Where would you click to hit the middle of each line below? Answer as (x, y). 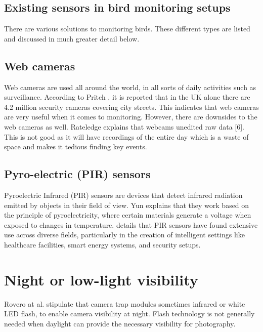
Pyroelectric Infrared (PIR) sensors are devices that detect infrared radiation (123, 195)
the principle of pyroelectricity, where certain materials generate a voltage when (128, 215)
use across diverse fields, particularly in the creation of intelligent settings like (124, 235)
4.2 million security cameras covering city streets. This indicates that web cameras (131, 107)
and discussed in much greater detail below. (72, 38)
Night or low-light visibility (101, 279)
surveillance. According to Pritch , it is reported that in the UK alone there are (127, 97)
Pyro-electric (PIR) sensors (77, 174)
